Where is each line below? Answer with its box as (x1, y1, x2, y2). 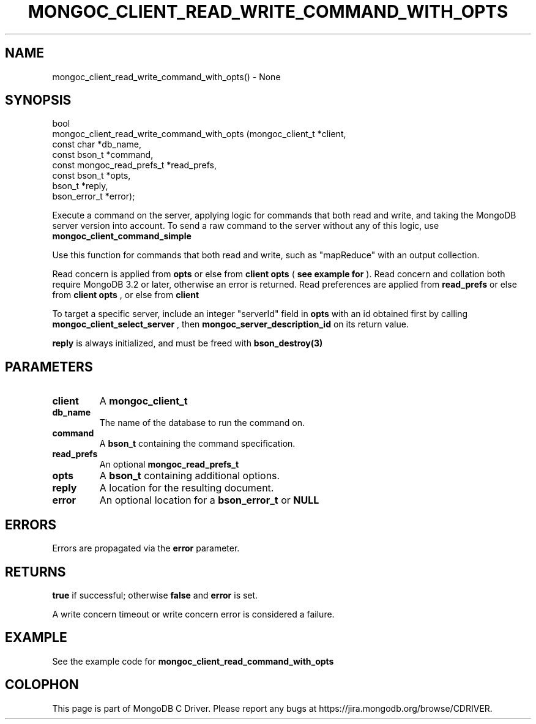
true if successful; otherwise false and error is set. (52, 589, 258, 600)
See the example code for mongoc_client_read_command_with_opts (52, 655, 334, 666)
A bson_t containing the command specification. (99, 438, 296, 449)
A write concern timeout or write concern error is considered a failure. (52, 608, 335, 619)
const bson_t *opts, (52, 170, 131, 181)
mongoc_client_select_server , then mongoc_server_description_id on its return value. (52, 319, 409, 330)
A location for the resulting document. (99, 482, 274, 494)
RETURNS (5, 564, 66, 580)
